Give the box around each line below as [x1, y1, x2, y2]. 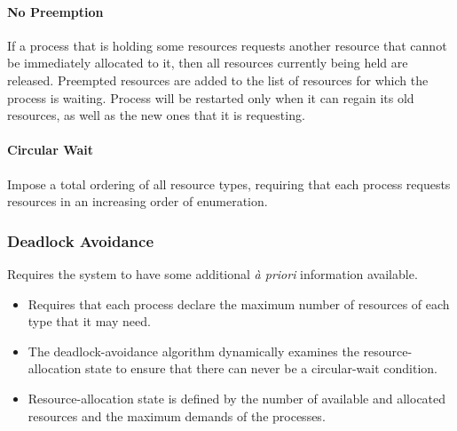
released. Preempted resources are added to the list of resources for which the [7, 70, 429, 89]
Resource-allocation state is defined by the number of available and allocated [28, 388, 446, 407]
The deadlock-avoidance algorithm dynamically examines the [28, 341, 359, 360]
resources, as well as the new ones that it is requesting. [7, 106, 305, 124]
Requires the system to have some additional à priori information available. [7, 264, 418, 283]
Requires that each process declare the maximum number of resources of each [28, 294, 450, 313]
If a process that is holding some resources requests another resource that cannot [7, 36, 447, 54]
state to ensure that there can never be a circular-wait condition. [84, 359, 437, 378]
